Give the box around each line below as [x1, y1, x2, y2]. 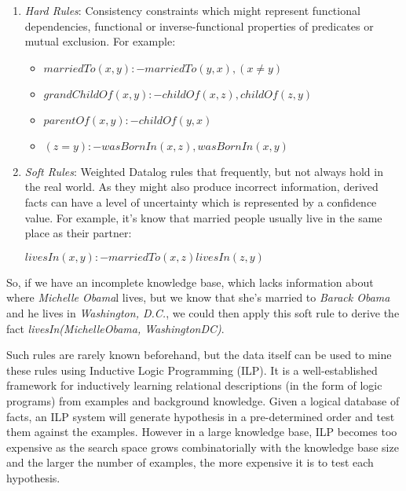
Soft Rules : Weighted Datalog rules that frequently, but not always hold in [24, 163, 383, 179]
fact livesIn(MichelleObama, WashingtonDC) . [6, 320, 225, 336]
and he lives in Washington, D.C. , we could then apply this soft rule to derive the [6, 304, 400, 321]
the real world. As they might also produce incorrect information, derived [24, 178, 379, 195]
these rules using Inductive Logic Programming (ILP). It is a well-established [6, 361, 378, 378]
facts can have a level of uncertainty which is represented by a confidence [24, 193, 377, 210]
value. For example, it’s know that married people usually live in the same [24, 209, 382, 225]
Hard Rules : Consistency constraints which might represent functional [24, 2, 360, 18]
